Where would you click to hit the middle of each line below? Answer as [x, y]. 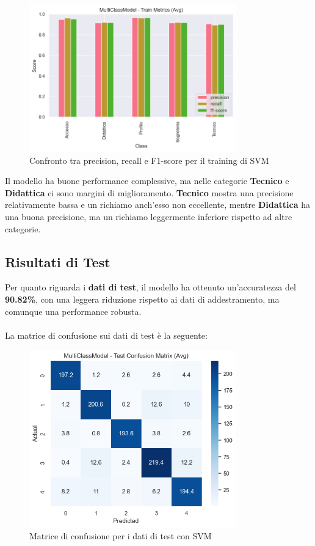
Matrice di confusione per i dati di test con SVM [121, 536]
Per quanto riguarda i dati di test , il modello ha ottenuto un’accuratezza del [150, 287]
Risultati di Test [58, 261]
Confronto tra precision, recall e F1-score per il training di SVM [149, 160]
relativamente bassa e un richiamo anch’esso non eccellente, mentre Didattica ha [157, 205]
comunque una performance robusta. [73, 311]
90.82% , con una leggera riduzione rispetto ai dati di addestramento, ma [142, 299]
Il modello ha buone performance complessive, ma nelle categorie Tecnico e [147, 181]
